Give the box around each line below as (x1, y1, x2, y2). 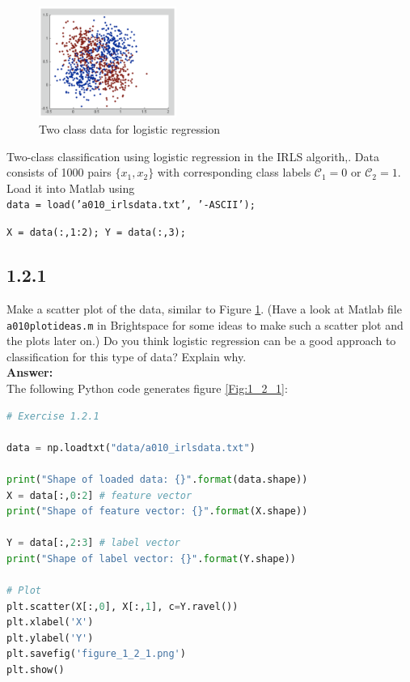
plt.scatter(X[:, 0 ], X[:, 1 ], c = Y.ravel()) (6, 600, 239, 612)
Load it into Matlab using (6, 179, 135, 196)
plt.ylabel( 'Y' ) (6, 632, 94, 644)
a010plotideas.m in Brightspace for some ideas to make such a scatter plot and (6, 316, 404, 333)
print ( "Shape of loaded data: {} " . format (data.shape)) (6, 473, 308, 485)
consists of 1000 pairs (6, 164, 112, 181)
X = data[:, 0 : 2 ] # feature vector (6, 489, 192, 501)
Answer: (6, 364, 53, 381)
